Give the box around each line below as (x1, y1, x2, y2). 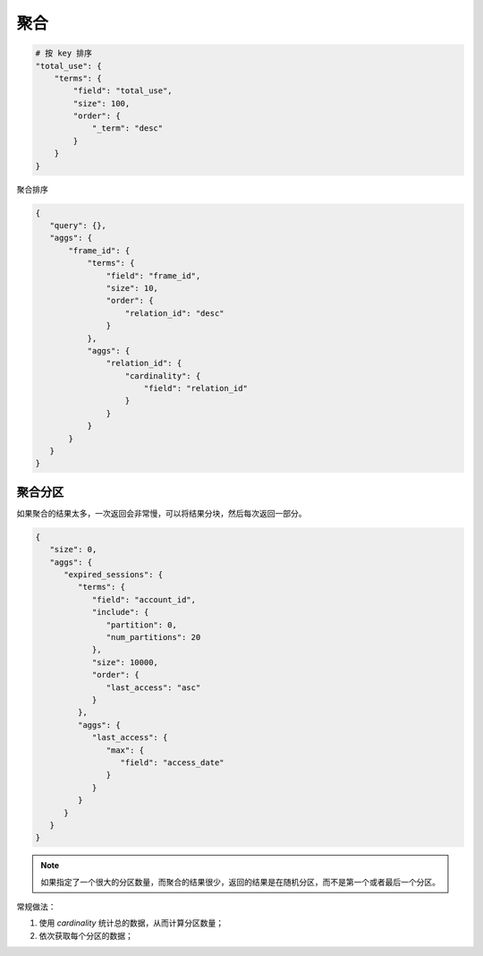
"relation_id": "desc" (124, 308, 225, 318)
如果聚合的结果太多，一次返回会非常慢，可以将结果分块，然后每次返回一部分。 (16, 508, 307, 518)
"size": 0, (49, 544, 97, 555)
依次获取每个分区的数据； (38, 930, 133, 941)
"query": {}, (49, 220, 107, 231)
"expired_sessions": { (64, 569, 164, 580)
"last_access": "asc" (106, 682, 201, 693)
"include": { (91, 607, 149, 618)
